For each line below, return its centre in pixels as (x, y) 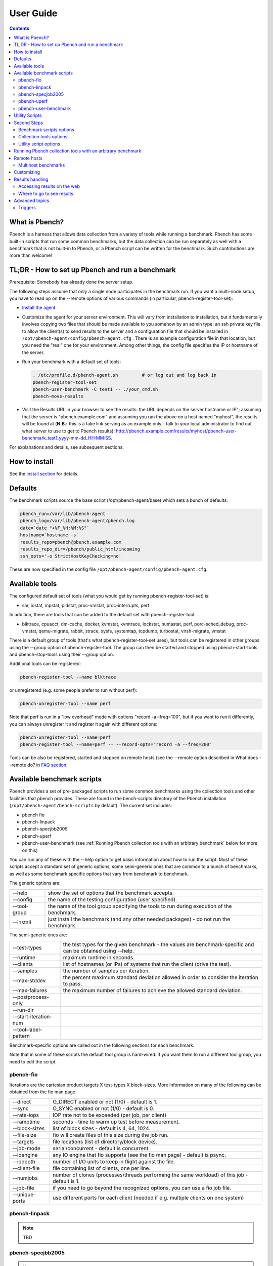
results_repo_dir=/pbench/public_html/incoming (80, 549)
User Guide (33, 13)
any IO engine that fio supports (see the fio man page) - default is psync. (139, 1155)
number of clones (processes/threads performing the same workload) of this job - (150, 1175)
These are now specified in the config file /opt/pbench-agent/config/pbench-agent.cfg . (108, 569)
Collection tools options (43, 137)
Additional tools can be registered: (45, 664)
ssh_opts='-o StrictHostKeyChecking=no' (71, 556)
